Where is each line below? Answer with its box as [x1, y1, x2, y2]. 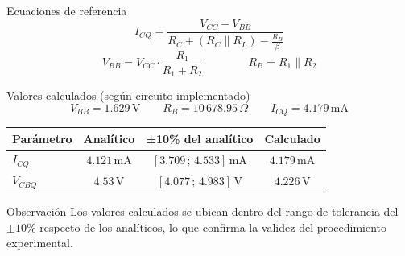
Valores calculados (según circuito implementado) [6, 87, 250, 104]
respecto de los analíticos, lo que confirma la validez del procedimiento [39, 218, 387, 235]
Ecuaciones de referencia [6, 2, 127, 19]
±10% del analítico [146, 130, 254, 147]
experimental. [6, 234, 73, 251]
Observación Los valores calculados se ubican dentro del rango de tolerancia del [6, 203, 399, 220]
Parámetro [12, 130, 72, 147]
